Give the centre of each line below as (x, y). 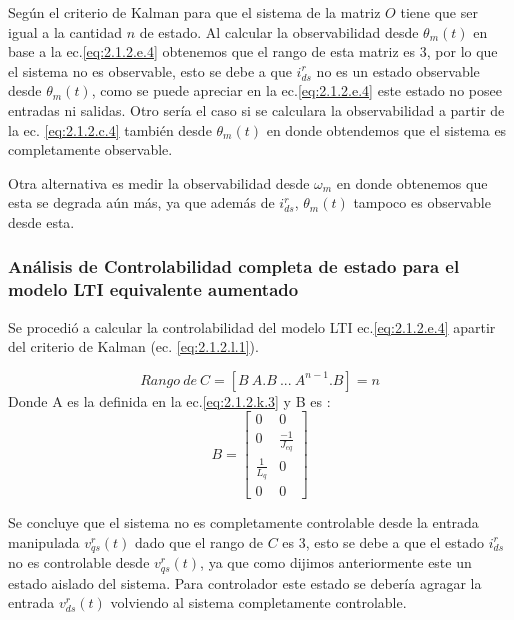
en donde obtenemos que (412, 182)
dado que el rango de (199, 541)
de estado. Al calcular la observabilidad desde (279, 31)
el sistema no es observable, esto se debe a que (150, 70)
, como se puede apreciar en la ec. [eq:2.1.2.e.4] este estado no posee (296, 90)
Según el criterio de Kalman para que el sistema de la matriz (194, 12)
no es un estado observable (398, 70)
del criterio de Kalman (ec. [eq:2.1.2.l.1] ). (133, 346)
